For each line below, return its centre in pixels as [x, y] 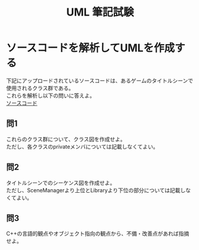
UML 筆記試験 [100, 12]
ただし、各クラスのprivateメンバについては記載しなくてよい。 [83, 146]
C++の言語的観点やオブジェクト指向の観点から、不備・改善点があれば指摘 [98, 234]
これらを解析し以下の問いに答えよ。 [51, 95]
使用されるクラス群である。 [40, 88]
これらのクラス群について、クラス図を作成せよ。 [66, 139]
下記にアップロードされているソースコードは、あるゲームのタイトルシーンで [100, 81]
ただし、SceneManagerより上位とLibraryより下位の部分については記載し [96, 190]
